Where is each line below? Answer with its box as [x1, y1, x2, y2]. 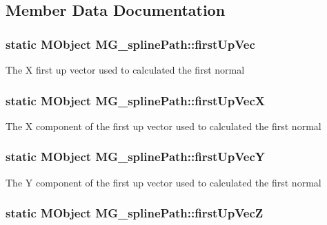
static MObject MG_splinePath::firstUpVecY [6, 148, 265, 165]
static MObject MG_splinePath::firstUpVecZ [6, 204, 264, 222]
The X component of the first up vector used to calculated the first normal [6, 118, 321, 133]
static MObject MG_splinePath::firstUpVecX [6, 92, 265, 109]
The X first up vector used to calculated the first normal [6, 63, 245, 76]
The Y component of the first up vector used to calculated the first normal [6, 175, 321, 189]
